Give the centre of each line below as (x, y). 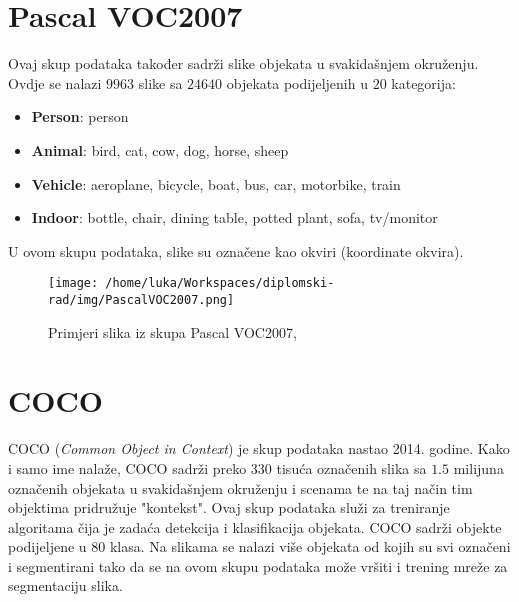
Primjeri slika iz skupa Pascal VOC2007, (172, 331)
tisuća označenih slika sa (351, 467)
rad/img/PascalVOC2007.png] (141, 299)
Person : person (80, 116)
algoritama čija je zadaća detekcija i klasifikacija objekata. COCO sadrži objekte (255, 526)
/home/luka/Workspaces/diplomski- (220, 283)
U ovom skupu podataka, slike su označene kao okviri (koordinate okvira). (236, 250)
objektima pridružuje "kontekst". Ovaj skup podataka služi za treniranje (229, 507)
